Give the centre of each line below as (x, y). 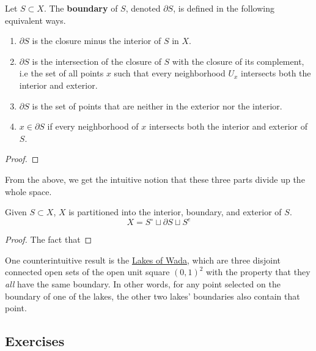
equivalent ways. (35, 20)
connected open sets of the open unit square (87, 272)
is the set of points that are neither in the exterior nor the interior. (157, 105)
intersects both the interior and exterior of (228, 126)
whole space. (28, 191)
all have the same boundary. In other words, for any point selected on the (143, 284)
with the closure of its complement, (238, 61)
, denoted (143, 8)
